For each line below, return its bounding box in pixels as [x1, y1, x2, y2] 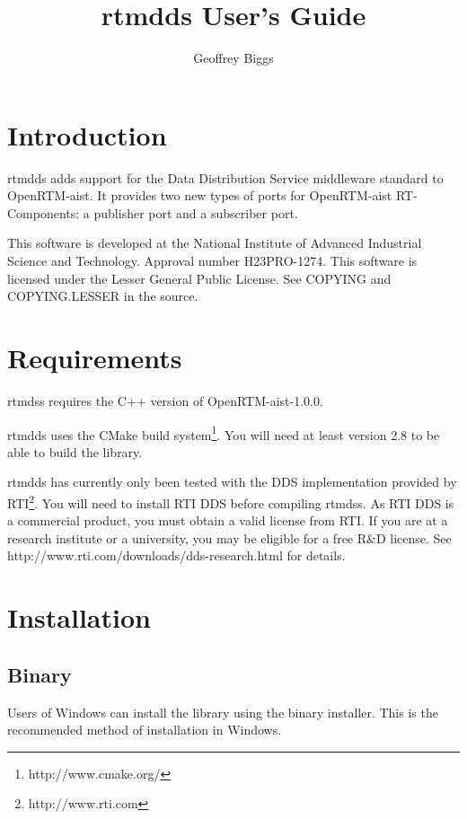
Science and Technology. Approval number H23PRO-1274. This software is [7, 251, 418, 270]
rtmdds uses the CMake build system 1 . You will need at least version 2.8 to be [7, 422, 440, 444]
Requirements [7, 339, 182, 375]
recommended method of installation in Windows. [7, 720, 282, 739]
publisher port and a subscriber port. [93, 203, 298, 222]
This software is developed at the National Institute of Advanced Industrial [7, 233, 422, 252]
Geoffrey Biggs [193, 48, 274, 67]
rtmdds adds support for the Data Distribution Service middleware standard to [7, 168, 444, 187]
